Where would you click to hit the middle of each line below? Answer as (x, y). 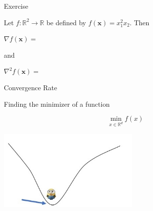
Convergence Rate (31, 87)
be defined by (66, 22)
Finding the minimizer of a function (57, 104)
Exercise (16, 6)
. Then (139, 22)
